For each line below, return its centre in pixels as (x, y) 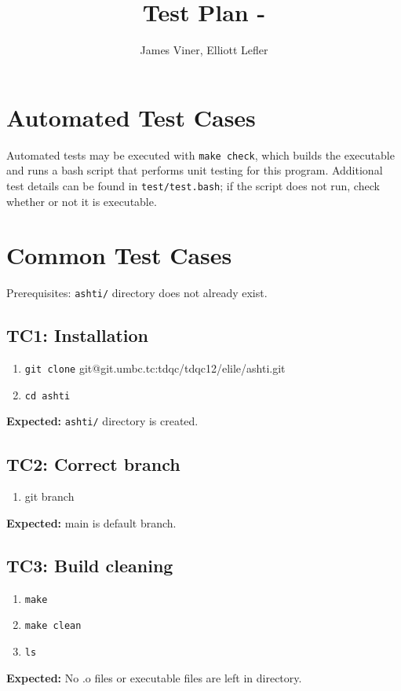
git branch (49, 496)
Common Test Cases (119, 255)
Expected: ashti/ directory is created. (102, 421)
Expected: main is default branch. (91, 522)
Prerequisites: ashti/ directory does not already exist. (137, 293)
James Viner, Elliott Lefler (204, 50)
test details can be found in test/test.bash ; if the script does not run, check (193, 185)
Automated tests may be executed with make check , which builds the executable (200, 154)
